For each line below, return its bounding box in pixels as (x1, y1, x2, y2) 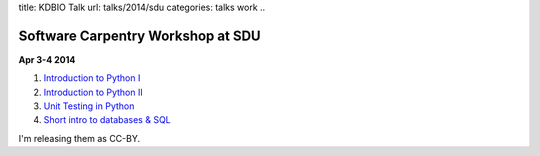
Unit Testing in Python (43, 100, 135, 112)
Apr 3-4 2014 (18, 53, 76, 65)
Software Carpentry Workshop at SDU (18, 27, 261, 44)
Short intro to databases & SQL (43, 114, 171, 126)
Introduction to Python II (43, 86, 144, 98)
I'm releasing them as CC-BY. (18, 132, 141, 144)
